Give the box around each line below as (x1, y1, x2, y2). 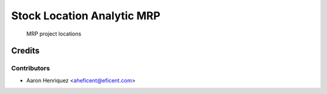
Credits (11, 46, 40, 56)
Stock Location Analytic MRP (11, 9, 160, 22)
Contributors (11, 64, 50, 72)
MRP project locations (26, 30, 82, 37)
